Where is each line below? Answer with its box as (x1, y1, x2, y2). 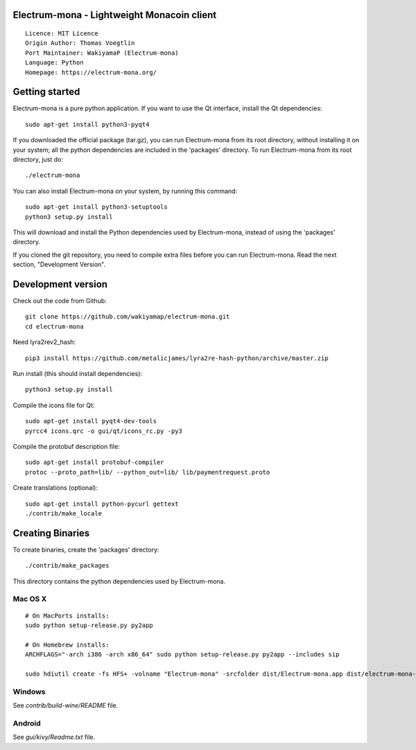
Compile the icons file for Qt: (12, 401, 95, 409)
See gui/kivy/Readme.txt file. (12, 733, 96, 742)
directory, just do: (12, 155, 64, 164)
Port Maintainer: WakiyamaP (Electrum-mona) (25, 49, 180, 57)
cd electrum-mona (25, 323, 84, 330)
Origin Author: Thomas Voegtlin (25, 39, 135, 47)
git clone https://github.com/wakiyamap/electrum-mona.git (25, 313, 230, 321)
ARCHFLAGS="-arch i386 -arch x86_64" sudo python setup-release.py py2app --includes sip (25, 651, 340, 658)
